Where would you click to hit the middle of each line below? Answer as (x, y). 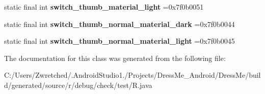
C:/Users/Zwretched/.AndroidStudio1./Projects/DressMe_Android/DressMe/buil (132, 75)
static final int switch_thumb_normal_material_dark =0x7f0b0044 (120, 24)
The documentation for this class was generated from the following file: (115, 58)
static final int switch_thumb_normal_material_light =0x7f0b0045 (120, 41)
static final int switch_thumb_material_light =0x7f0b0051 (104, 7)
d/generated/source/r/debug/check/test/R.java (78, 85)
